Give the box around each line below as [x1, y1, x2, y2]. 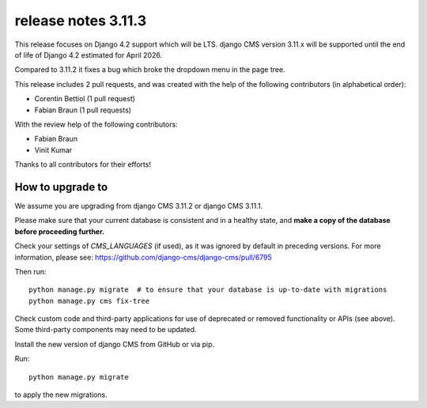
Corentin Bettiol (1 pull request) [34, 94, 136, 104]
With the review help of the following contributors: [14, 119, 178, 129]
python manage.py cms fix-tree [28, 297, 150, 305]
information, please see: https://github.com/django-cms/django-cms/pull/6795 [14, 252, 272, 262]
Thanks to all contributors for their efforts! [14, 160, 152, 169]
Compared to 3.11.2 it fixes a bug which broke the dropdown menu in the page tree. [14, 65, 285, 74]
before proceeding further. [14, 226, 105, 236]
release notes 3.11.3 [14, 12, 146, 29]
